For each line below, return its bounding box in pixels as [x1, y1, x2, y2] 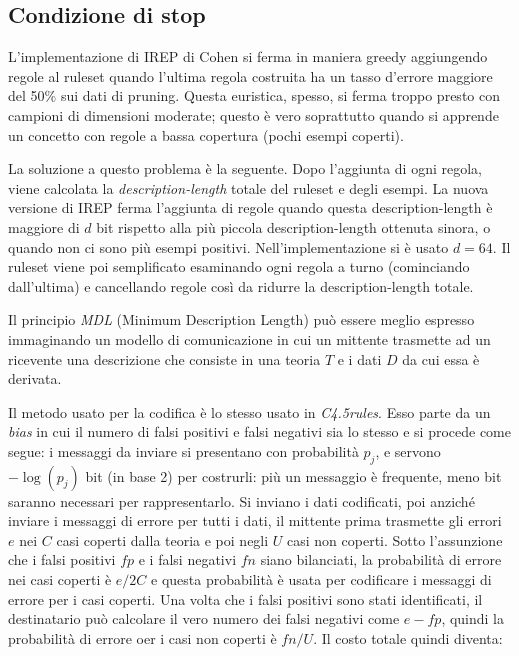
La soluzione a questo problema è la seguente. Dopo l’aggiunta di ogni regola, [8, 158, 482, 179]
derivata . [8, 368, 62, 389]
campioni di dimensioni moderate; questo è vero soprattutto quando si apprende [8, 104, 499, 125]
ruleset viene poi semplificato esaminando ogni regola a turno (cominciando [8, 256, 470, 277]
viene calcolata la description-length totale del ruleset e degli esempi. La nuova [8, 177, 489, 198]
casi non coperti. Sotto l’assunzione [287, 529, 503, 550]
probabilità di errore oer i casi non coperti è [8, 627, 277, 648]
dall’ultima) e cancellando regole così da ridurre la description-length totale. [8, 275, 474, 296]
